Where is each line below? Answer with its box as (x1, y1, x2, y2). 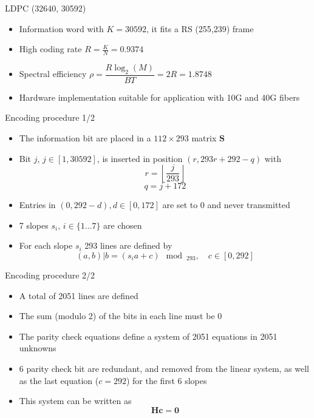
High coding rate (19, 42, 82, 55)
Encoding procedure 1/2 (5, 111, 95, 124)
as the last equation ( (19, 374, 99, 386)
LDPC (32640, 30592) (5, 2, 86, 14)
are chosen (103, 218, 142, 231)
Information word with (19, 22, 104, 35)
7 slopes (19, 218, 49, 231)
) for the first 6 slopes (126, 374, 207, 386)
